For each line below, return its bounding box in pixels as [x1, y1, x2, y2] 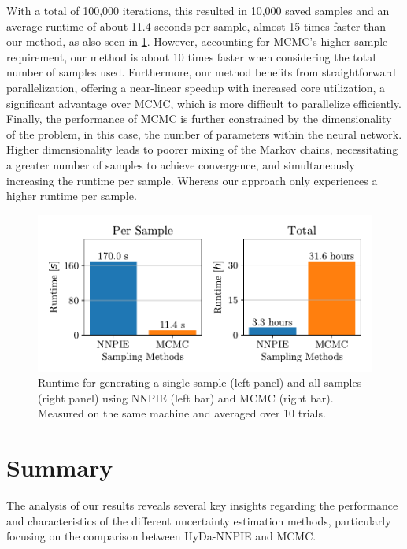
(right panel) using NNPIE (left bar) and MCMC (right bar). [38, 389, 334, 406]
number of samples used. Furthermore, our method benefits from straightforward [6, 64, 396, 80]
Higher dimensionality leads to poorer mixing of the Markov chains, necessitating [6, 141, 398, 158]
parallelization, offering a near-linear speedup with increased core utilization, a [6, 79, 386, 95]
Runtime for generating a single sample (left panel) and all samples [38, 374, 362, 391]
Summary [6, 451, 113, 484]
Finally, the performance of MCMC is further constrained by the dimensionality [6, 110, 392, 127]
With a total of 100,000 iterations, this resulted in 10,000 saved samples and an [6, 2, 390, 18]
